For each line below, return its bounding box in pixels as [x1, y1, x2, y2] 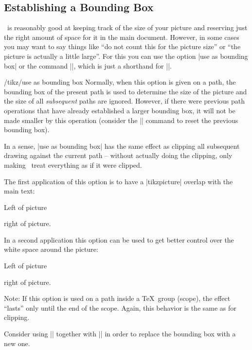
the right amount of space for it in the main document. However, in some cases [4, 32, 239, 42]
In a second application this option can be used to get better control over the [4, 234, 234, 245]
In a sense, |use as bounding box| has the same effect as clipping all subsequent [4, 140, 240, 151]
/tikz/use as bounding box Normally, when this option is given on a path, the [4, 77, 236, 87]
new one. [4, 338, 30, 348]
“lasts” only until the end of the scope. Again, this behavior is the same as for [4, 302, 236, 313]
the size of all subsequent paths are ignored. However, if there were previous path [4, 96, 245, 106]
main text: [4, 186, 35, 196]
